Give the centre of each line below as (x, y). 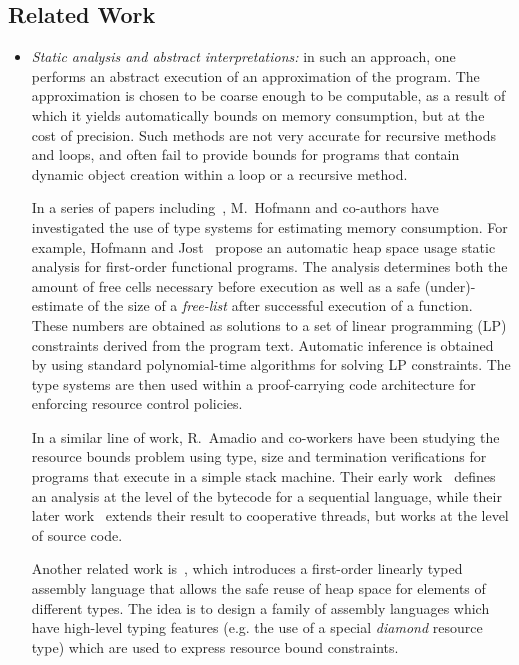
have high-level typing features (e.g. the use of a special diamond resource (257, 627)
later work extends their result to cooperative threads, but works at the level (270, 515)
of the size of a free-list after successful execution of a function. (280, 305)
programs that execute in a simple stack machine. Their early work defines (263, 476)
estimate (57, 305)
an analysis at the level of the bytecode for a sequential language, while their (266, 495)
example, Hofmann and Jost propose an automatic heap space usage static (263, 246)
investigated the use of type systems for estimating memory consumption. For (269, 226)
